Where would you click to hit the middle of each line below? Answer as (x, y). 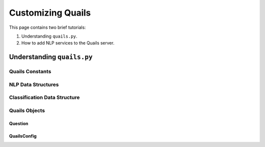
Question (19, 123)
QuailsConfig (23, 136)
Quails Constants (30, 72)
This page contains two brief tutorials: (47, 27)
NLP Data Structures (34, 84)
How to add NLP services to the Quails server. (68, 43)
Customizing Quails (50, 13)
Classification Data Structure (44, 98)
